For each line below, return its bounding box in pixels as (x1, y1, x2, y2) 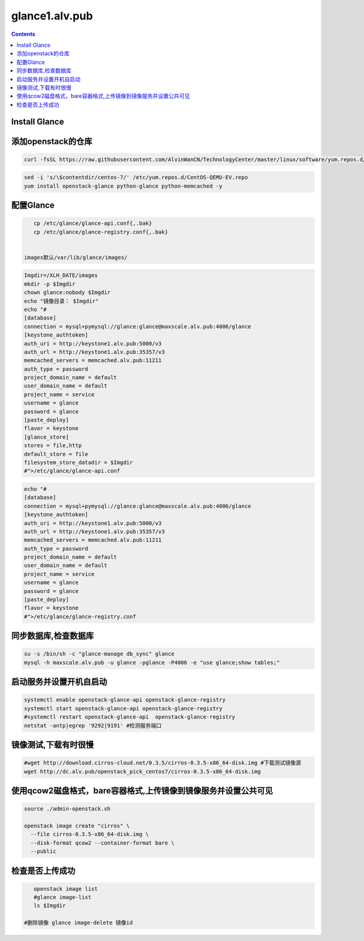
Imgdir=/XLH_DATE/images (24, 272, 98, 279)
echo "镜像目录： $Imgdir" (24, 298, 99, 304)
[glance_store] (24, 433, 69, 440)
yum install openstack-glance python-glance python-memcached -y (24, 182, 223, 190)
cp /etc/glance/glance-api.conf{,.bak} (33, 220, 152, 227)
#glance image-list (33, 894, 92, 901)
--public (30, 848, 56, 855)
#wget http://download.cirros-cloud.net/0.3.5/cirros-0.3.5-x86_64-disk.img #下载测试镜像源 (24, 759, 302, 767)
